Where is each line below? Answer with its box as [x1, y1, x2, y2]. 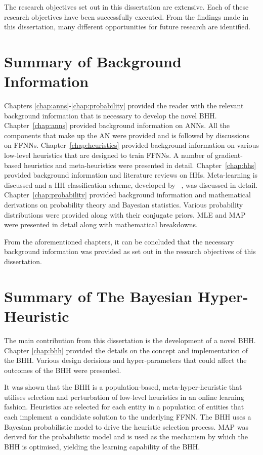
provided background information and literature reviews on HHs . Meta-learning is [4, 170, 258, 180]
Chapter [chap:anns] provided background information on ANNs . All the [4, 120, 230, 131]
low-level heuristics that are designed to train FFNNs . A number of [4, 150, 213, 160]
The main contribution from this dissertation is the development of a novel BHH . [4, 335, 256, 345]
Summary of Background [4, 51, 182, 71]
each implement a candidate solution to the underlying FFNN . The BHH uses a [4, 411, 251, 422]
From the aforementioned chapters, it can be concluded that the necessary [4, 236, 234, 246]
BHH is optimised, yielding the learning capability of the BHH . [4, 441, 200, 451]
